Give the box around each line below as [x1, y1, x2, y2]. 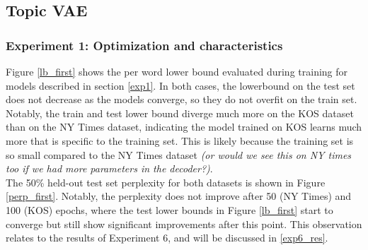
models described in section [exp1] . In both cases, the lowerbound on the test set [6, 78, 355, 93]
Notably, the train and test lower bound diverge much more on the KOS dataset [6, 105, 354, 120]
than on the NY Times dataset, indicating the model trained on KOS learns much [6, 119, 362, 134]
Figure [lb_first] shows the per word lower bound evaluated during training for [6, 64, 348, 78]
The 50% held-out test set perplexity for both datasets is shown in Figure [6, 174, 326, 189]
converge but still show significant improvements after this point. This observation [6, 216, 362, 231]
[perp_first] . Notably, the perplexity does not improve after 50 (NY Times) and [6, 189, 352, 203]
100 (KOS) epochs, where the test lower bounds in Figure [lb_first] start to [6, 202, 333, 217]
